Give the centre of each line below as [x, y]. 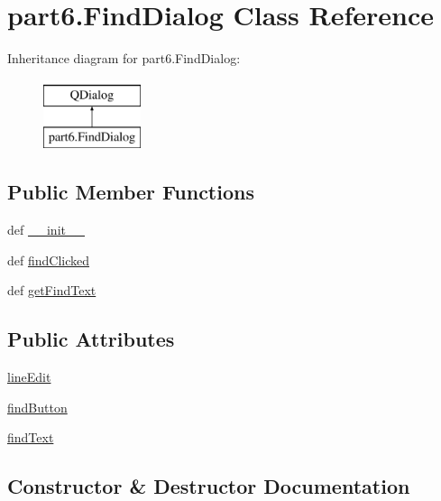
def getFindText [52, 290]
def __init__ [46, 230]
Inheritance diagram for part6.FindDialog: [124, 58]
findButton [37, 407]
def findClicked [49, 260]
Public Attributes [91, 339]
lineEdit [29, 377]
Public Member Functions [131, 192]
